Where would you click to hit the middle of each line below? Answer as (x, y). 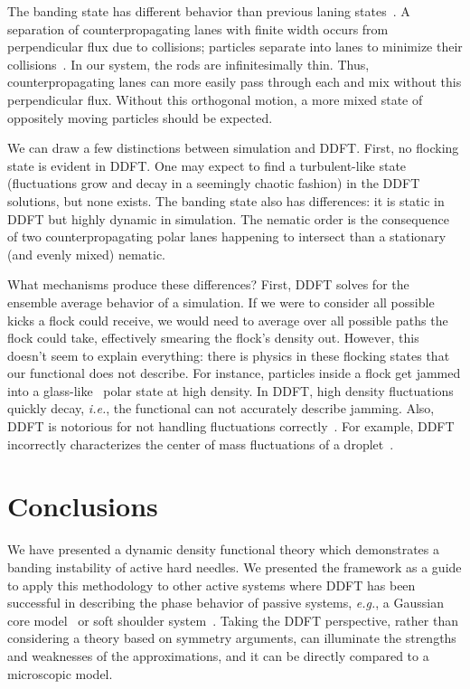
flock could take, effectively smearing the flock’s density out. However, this (213, 338)
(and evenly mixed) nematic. (86, 254)
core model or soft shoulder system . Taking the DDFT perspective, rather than (233, 620)
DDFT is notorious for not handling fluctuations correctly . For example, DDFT (231, 426)
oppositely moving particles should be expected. (140, 117)
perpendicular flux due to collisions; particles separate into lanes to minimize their (235, 47)
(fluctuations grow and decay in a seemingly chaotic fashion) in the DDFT (214, 183)
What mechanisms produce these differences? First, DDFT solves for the (208, 284)
